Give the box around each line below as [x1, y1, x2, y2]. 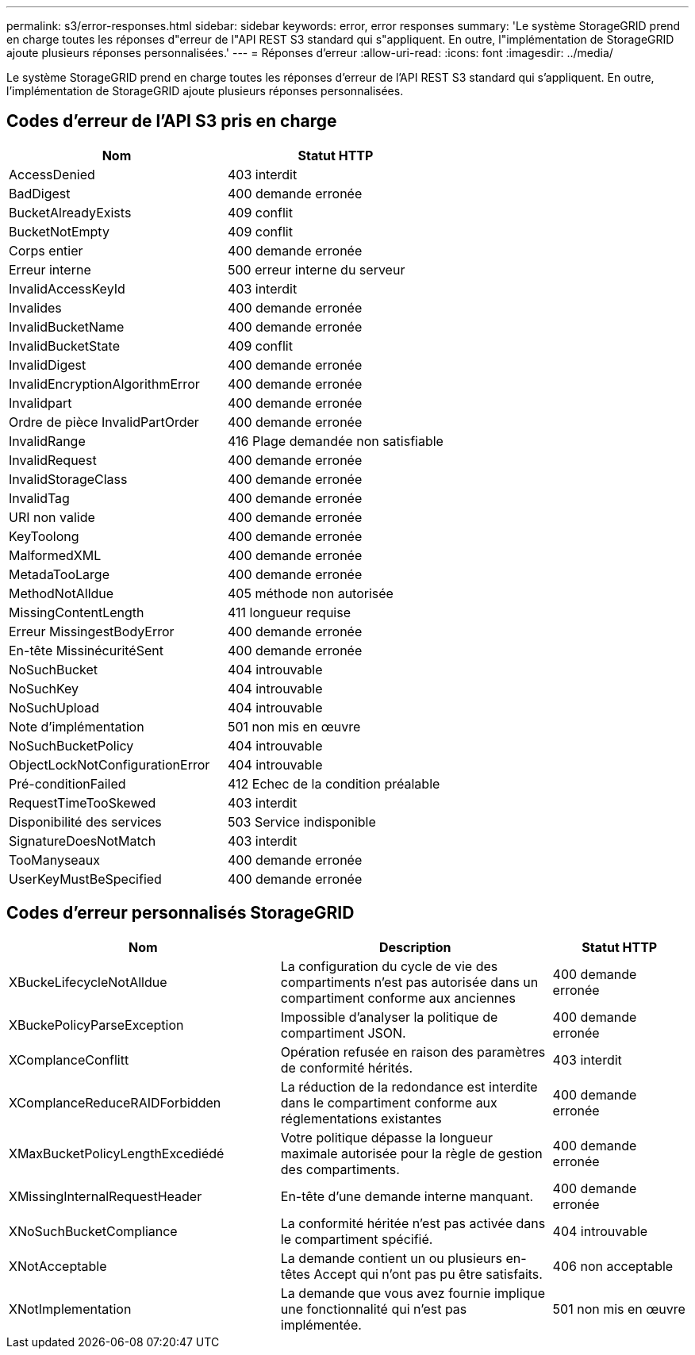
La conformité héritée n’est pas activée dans [280, 1215, 546, 1231]
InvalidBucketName [9, 318, 125, 335]
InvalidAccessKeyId [9, 280, 125, 297]
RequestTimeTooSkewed [9, 794, 156, 811]
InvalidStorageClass [9, 470, 128, 487]
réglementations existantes [280, 1110, 442, 1127]
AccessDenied [9, 166, 95, 182]
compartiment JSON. [280, 1024, 406, 1041]
